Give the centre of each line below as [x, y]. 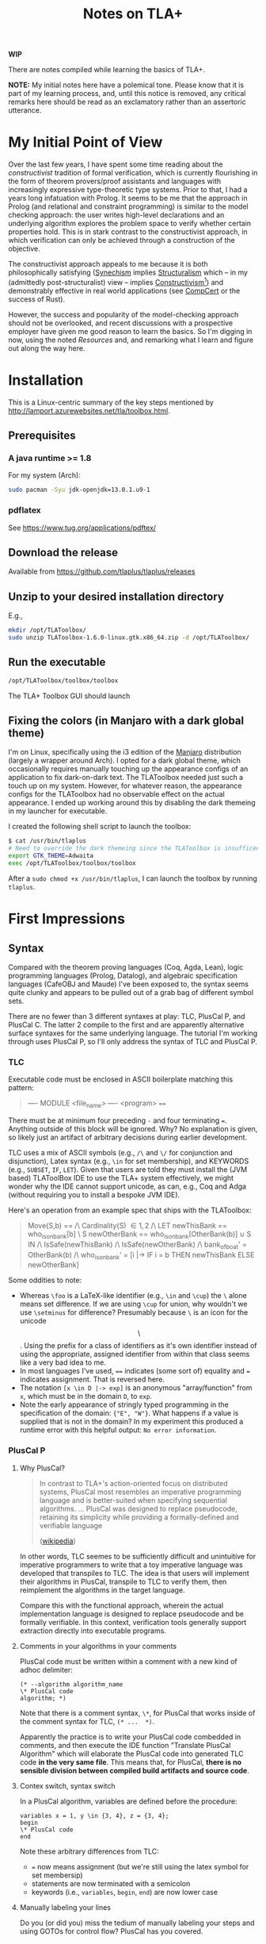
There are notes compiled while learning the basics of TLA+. [107, 70]
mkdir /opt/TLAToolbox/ [47, 630]
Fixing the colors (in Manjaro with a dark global [126, 721]
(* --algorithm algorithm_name [71, 1684]
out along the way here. [47, 348]
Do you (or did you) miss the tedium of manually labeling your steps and [137, 1923]
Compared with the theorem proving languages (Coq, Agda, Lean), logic [126, 967]
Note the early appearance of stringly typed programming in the [124, 1404]
